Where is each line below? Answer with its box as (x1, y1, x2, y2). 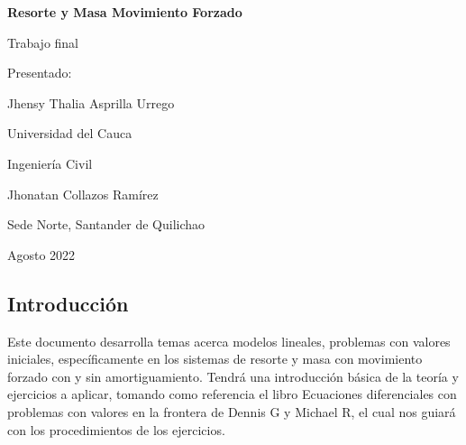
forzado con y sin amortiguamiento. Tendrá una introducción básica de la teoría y (7, 366, 459, 385)
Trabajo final (7, 32, 79, 51)
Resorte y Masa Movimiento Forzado (7, 3, 242, 21)
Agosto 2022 (7, 245, 76, 264)
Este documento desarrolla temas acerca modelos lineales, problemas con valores (7, 331, 451, 350)
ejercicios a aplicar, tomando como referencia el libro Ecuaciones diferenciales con (7, 385, 457, 403)
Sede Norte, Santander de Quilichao (7, 215, 206, 234)
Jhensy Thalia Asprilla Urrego (7, 93, 175, 112)
